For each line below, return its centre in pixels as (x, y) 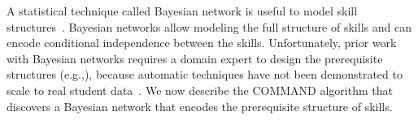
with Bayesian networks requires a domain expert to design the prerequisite (195, 58)
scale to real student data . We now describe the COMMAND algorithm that (200, 90)
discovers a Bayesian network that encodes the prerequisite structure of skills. (200, 106)
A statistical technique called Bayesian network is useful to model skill (182, 11)
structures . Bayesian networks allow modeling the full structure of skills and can (209, 26)
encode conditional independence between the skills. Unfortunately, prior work (202, 43)
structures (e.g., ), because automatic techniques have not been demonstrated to (205, 74)
